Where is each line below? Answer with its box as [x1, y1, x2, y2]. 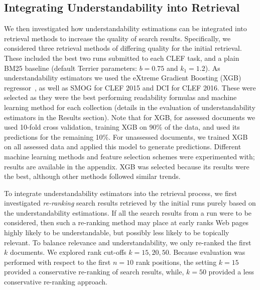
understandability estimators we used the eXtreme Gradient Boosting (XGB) [4, 72, 241, 83]
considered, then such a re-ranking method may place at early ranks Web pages [4, 217, 248, 228]
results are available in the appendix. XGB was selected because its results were [4, 161, 249, 171]
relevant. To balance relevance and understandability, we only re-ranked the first [4, 237, 251, 247]
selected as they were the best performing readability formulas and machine [4, 92, 237, 103]
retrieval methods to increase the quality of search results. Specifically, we [4, 33, 231, 43]
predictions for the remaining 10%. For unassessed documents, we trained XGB [4, 131, 248, 142]
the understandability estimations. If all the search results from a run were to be [4, 207, 252, 218]
